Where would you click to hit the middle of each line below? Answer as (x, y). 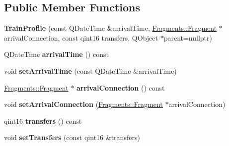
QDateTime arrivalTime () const (56, 54)
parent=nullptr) (188, 37)
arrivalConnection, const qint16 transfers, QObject (81, 37)
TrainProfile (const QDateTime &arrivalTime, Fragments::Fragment (111, 28)
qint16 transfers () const (43, 121)
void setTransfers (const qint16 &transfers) (72, 137)
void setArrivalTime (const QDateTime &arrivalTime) (90, 71)
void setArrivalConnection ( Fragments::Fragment (83, 104)
